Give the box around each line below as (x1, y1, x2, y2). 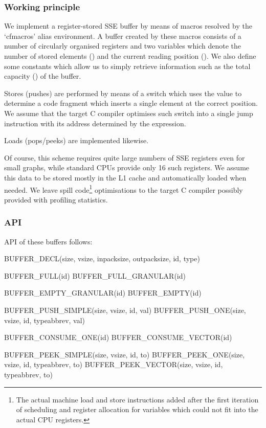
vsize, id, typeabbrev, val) (4, 314, 85, 325)
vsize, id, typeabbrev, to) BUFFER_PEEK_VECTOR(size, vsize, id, (4, 359, 223, 370)
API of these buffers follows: (4, 236, 93, 246)
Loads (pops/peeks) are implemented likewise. (4, 135, 149, 146)
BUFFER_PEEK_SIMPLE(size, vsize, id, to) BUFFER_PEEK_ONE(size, (4, 349, 245, 359)
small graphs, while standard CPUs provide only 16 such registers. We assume (4, 162, 250, 173)
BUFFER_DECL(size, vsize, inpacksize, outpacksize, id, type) (4, 253, 200, 264)
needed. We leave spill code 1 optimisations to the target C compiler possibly (4, 183, 243, 195)
